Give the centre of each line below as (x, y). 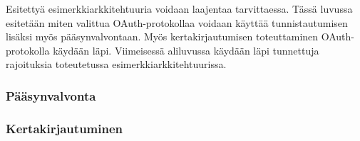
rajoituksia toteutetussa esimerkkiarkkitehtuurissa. (116, 64)
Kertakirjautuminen (65, 128)
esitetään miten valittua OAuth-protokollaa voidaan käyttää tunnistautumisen (177, 22)
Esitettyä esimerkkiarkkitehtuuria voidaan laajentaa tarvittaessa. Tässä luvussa (179, 9)
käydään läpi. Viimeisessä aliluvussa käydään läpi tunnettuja (186, 50)
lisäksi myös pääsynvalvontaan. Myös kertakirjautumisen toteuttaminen (162, 36)
